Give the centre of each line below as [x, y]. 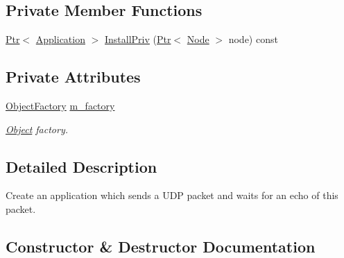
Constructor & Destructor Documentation [161, 246]
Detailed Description [81, 166]
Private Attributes [73, 77]
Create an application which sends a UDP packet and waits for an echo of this [172, 195]
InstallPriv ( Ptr [138, 39]
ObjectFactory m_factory [60, 105]
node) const [253, 39]
